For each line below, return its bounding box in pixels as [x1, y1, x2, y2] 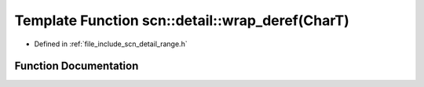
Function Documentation [14, 60, 139, 73]
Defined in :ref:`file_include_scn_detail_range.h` [34, 39, 188, 49]
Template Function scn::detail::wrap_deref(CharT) [14, 12, 349, 29]
